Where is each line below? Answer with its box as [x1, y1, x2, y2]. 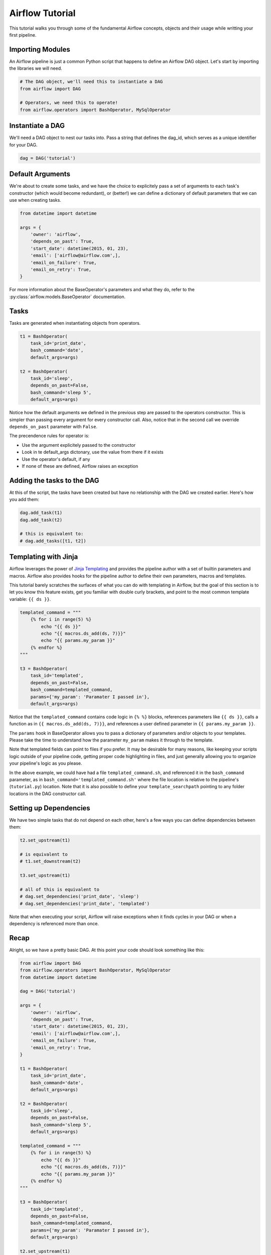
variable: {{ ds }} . [9, 596, 51, 602]
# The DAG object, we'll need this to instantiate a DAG [20, 79, 163, 85]
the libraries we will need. [9, 65, 62, 71]
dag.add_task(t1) [20, 510, 63, 516]
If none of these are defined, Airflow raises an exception [22, 463, 138, 469]
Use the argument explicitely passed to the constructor [22, 442, 135, 448]
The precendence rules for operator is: [9, 433, 90, 439]
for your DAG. [9, 142, 38, 148]
